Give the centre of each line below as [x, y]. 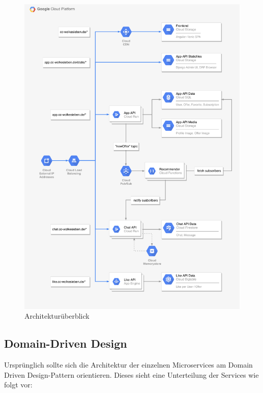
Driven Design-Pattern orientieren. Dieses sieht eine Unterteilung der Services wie [131, 374]
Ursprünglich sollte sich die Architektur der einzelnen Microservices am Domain [128, 365]
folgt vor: [18, 385]
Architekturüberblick [57, 316]
